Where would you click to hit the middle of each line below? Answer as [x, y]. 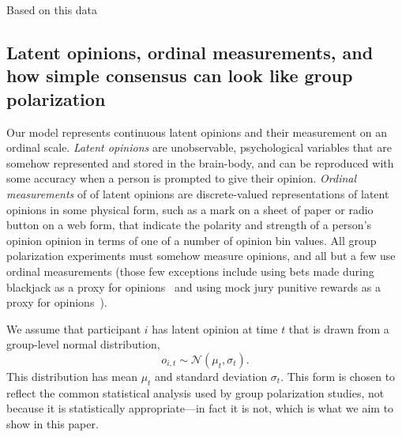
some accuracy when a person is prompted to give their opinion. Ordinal [182, 178]
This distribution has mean [72, 376]
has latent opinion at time [215, 328]
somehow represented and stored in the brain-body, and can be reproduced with [200, 162]
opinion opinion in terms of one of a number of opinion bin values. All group [192, 240]
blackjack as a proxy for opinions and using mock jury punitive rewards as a [193, 286]
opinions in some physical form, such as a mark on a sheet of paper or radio [190, 209]
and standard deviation [211, 376]
